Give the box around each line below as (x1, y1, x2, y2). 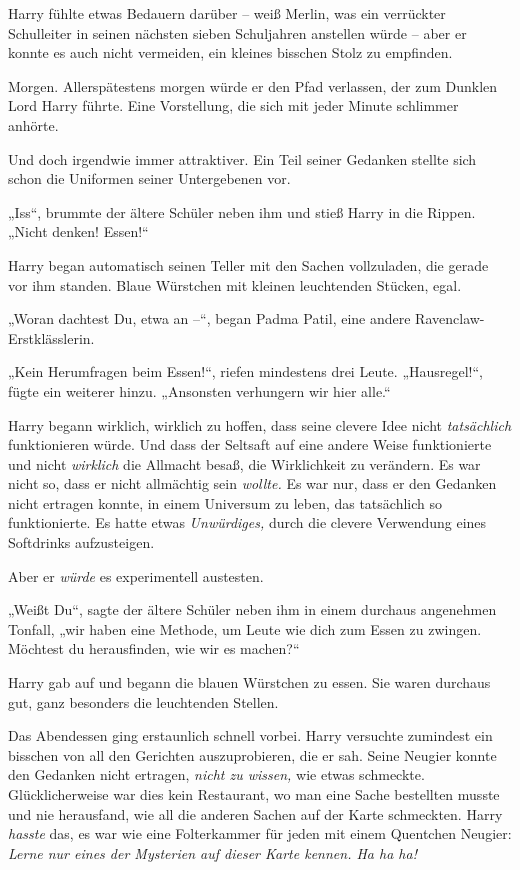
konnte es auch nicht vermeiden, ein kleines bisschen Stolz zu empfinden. (8, 42, 453, 63)
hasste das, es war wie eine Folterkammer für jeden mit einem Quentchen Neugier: (8, 823, 512, 844)
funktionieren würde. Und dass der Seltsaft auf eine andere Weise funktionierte (8, 434, 492, 455)
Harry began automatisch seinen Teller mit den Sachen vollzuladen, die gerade (8, 254, 489, 275)
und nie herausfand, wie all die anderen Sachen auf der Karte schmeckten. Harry (8, 803, 503, 824)
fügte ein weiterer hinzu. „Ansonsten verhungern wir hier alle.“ (8, 380, 391, 401)
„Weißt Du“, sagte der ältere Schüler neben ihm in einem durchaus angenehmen (8, 599, 497, 620)
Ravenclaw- (415, 308, 485, 329)
